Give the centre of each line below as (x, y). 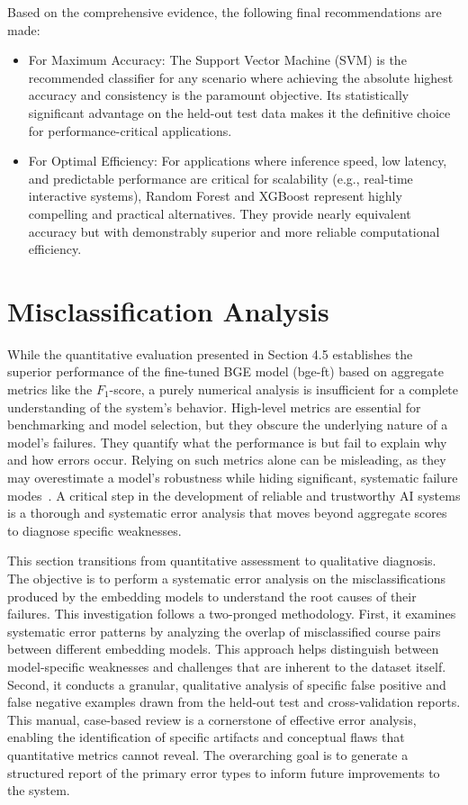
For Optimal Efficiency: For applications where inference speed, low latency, (238, 161)
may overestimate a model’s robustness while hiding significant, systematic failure (233, 477)
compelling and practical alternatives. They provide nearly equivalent (220, 213)
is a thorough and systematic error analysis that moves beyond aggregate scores (227, 513)
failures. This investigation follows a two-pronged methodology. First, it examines (232, 614)
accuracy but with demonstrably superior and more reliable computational (234, 231)
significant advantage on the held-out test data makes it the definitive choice (239, 112)
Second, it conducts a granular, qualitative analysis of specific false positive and (227, 684)
